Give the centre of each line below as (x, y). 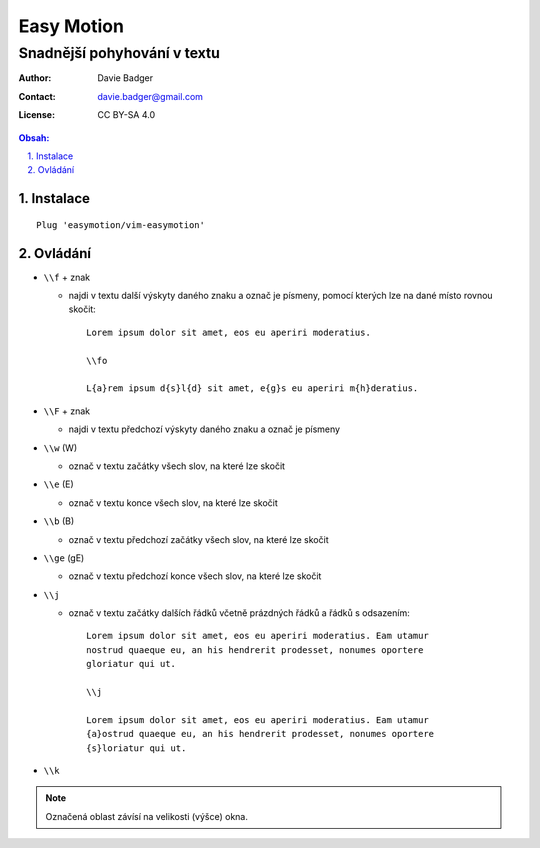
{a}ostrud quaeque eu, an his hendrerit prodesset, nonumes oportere (260, 734)
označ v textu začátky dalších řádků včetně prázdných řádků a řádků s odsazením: (239, 613)
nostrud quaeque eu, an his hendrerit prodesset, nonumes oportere (255, 649)
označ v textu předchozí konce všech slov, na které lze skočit (195, 576)
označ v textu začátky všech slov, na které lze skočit (176, 466)
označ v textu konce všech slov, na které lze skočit (173, 502)
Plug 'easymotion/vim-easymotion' (120, 224)
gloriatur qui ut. (131, 664)
